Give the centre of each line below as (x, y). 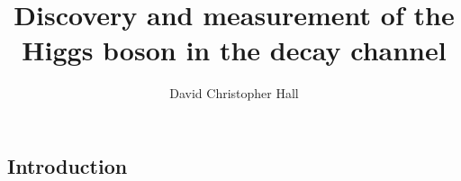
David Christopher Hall (234, 93)
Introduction (68, 165)
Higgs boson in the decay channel (234, 50)
